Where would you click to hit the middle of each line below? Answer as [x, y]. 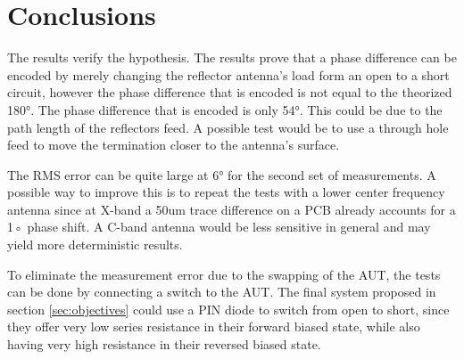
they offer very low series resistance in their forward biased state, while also [214, 326]
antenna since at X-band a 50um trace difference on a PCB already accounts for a [232, 209]
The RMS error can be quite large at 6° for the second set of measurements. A [222, 174]
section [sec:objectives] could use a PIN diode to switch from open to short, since [228, 309]
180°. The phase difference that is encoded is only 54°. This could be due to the [225, 109]
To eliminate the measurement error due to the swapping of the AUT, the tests [224, 274]
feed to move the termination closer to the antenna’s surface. [174, 145]
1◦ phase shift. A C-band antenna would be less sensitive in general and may [219, 227]
